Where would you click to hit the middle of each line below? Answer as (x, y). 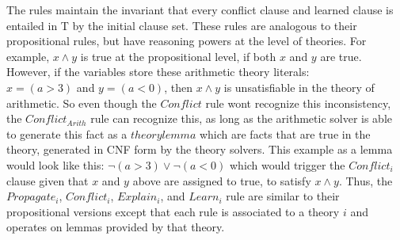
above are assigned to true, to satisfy (222, 180)
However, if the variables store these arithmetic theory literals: (158, 72)
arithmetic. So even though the (82, 103)
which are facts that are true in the (285, 133)
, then (178, 87)
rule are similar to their (283, 196)
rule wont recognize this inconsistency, (298, 103)
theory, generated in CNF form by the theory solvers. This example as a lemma (200, 149)
